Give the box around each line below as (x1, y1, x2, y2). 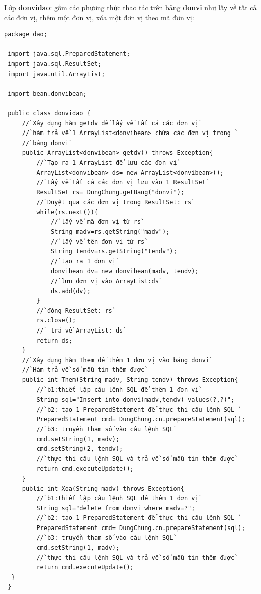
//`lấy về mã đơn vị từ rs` (51, 218, 145, 226)
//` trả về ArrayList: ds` (36, 327, 127, 334)
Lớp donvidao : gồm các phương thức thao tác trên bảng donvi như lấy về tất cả (4, 2, 257, 12)
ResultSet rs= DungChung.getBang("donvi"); (36, 188, 184, 196)
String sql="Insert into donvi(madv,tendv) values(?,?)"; (36, 396, 235, 404)
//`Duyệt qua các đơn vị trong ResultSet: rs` (36, 199, 195, 206)
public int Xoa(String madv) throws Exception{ (22, 485, 184, 492)
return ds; (36, 337, 73, 344)
